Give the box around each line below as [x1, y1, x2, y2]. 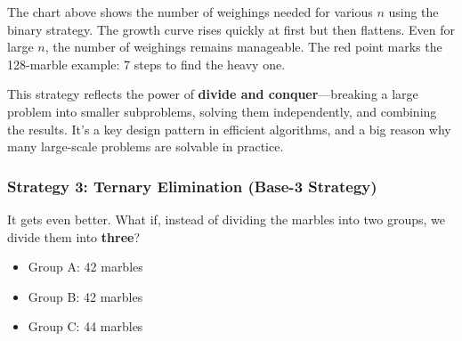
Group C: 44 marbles [28, 317, 143, 336]
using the [388, 3, 439, 20]
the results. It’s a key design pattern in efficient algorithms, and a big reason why [7, 119, 451, 138]
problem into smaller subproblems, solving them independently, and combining [7, 101, 437, 120]
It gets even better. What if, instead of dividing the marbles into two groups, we [7, 209, 445, 228]
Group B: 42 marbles [28, 287, 143, 305]
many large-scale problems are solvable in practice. [7, 137, 284, 156]
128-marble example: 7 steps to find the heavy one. [7, 54, 286, 73]
